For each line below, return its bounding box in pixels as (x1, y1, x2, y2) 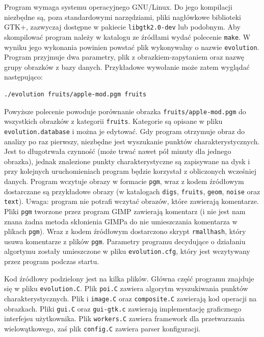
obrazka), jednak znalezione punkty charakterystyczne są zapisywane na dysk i (4, 155, 250, 166)
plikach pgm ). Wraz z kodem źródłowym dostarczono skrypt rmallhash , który (4, 226, 246, 237)
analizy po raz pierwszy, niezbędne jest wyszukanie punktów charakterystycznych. (4, 136, 260, 146)
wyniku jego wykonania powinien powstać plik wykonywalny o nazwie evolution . (4, 41, 259, 52)
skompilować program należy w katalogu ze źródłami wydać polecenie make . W (4, 31, 251, 42)
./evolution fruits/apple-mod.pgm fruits (4, 90, 147, 98)
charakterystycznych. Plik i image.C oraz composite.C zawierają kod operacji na (4, 293, 257, 303)
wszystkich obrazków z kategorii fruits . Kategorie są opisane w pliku (4, 116, 223, 126)
